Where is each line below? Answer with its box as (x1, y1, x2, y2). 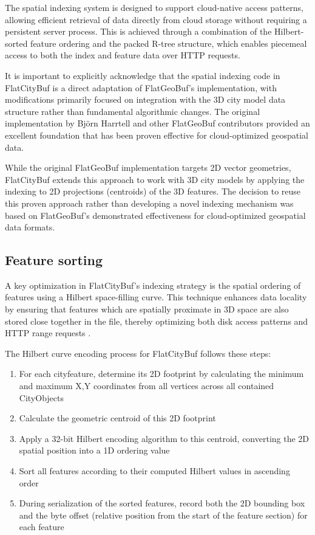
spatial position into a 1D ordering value (19, 444, 170, 457)
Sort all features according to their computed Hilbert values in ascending (19, 464, 290, 477)
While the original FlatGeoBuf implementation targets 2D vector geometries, (5, 161, 291, 174)
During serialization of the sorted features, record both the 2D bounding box (19, 497, 305, 509)
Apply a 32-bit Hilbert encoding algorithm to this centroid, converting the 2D (19, 432, 310, 444)
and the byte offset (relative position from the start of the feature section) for (19, 508, 308, 521)
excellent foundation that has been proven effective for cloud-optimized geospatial (5, 128, 308, 141)
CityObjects (19, 391, 64, 404)
